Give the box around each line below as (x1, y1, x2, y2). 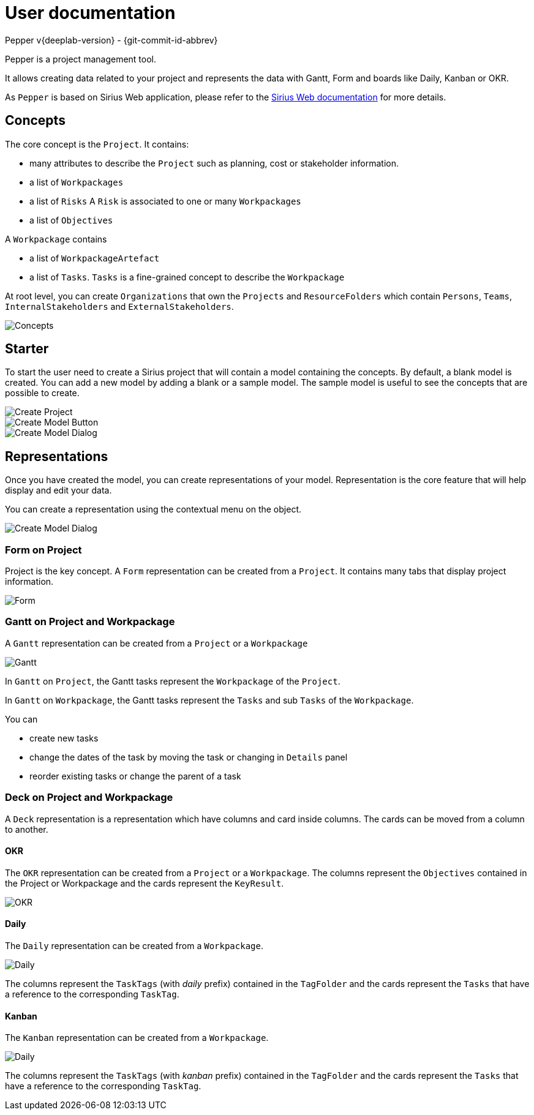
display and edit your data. (5, 485, 112, 496)
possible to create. (5, 388, 80, 399)
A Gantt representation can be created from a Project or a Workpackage (5, 637, 308, 648)
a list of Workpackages (29, 176, 124, 187)
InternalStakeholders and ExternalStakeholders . (5, 301, 234, 312)
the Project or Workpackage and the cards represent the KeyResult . (5, 877, 284, 888)
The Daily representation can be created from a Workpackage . (5, 940, 263, 951)
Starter (5, 341, 49, 357)
